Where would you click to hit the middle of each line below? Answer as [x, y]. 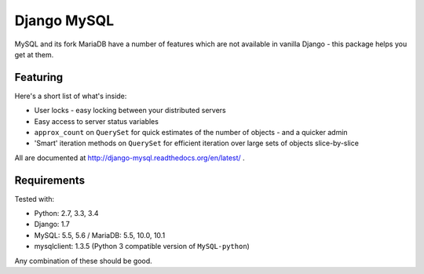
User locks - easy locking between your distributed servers [130, 111]
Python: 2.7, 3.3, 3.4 [66, 214]
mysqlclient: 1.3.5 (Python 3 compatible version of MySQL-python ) [142, 247]
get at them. [34, 54]
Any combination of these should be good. [83, 261]
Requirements [50, 180]
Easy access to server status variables [96, 121]
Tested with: [35, 199]
